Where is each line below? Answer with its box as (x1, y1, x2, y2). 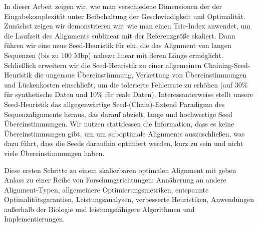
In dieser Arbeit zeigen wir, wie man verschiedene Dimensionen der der (4, 1, 222, 11)
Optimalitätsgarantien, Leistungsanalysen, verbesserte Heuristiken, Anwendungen (4, 194, 254, 204)
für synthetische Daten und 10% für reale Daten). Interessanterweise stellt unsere (4, 89, 253, 99)
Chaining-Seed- (203, 59, 250, 70)
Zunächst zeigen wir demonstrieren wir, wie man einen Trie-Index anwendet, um (4, 20, 250, 31)
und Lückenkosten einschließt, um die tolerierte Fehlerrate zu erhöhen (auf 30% (4, 79, 248, 89)
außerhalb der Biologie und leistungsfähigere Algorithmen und (4, 203, 195, 214)
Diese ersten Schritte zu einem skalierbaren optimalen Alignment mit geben (4, 164, 236, 175)
